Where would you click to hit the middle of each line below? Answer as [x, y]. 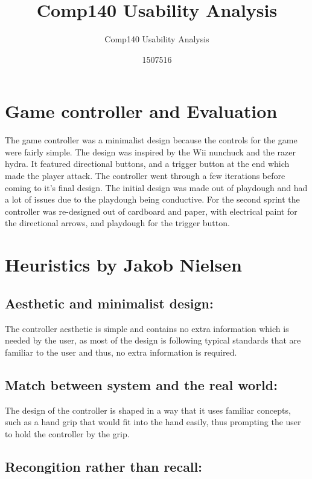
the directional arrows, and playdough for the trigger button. [117, 223]
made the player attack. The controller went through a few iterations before [145, 176]
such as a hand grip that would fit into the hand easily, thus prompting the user [153, 422]
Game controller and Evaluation [141, 111]
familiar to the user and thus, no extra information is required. [121, 352]
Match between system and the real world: [141, 384]
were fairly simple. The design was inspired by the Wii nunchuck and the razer [150, 152]
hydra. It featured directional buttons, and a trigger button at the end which [147, 164]
